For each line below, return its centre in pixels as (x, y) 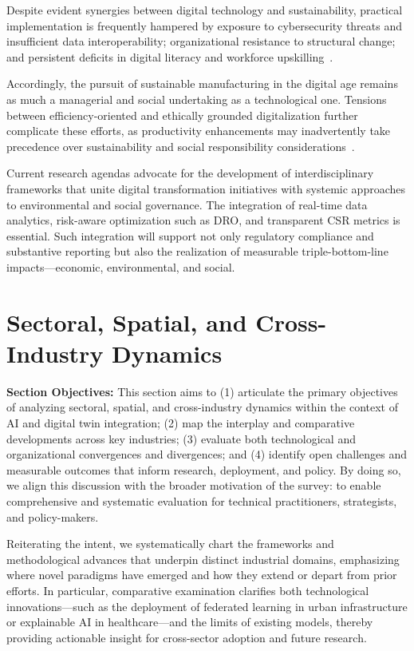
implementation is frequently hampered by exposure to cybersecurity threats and (205, 25)
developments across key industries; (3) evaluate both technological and (181, 438)
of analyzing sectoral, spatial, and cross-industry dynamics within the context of (202, 407)
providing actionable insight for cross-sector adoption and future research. (187, 637)
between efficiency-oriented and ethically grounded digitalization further (182, 115)
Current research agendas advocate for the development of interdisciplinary (190, 173)
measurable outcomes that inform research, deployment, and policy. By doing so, (204, 469)
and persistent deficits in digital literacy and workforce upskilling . (170, 56)
